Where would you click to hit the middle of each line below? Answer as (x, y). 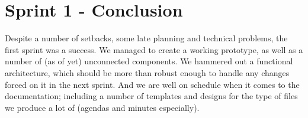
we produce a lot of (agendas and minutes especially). (102, 107)
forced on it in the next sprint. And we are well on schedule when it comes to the (152, 84)
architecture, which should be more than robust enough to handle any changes (147, 72)
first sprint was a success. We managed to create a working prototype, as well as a (154, 49)
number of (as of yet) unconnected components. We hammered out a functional (149, 61)
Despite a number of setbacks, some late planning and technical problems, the (146, 38)
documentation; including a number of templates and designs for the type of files (151, 96)
